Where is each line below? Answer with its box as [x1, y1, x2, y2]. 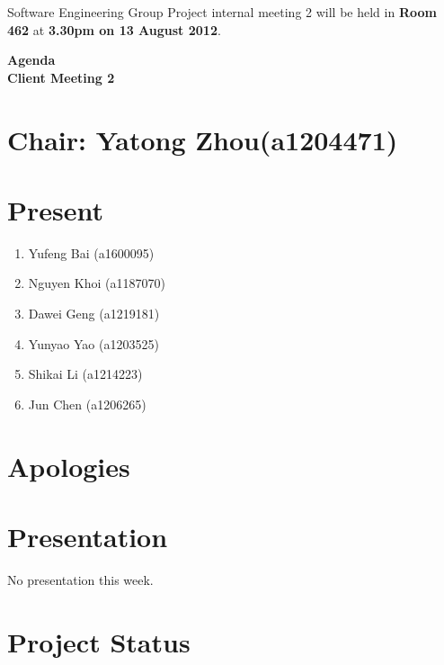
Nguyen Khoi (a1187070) [28, 274, 165, 292]
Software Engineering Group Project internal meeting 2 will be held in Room [7, 3, 437, 21]
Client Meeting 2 [7, 67, 115, 86]
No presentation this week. [7, 570, 154, 589]
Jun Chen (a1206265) [28, 394, 147, 413]
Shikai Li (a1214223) [28, 364, 143, 383]
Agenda [7, 50, 56, 69]
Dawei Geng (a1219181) [28, 304, 160, 323]
